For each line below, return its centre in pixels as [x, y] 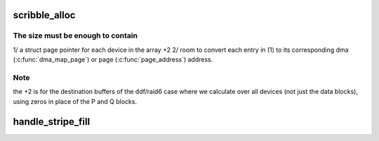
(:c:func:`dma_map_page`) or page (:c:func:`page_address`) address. [113, 60]
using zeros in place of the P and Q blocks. [75, 101]
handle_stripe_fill [52, 122]
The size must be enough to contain [75, 36]
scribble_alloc [44, 15]
